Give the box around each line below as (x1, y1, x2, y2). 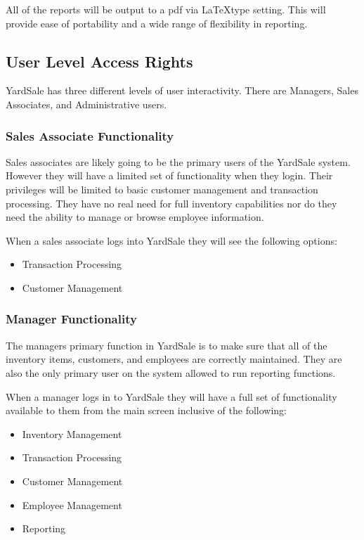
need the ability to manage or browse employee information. (6, 210, 264, 224)
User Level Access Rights (6, 50, 193, 72)
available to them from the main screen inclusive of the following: (6, 403, 287, 418)
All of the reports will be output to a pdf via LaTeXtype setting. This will (6, 2, 326, 16)
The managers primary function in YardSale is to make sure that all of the (6, 337, 327, 352)
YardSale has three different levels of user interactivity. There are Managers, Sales (6, 83, 358, 98)
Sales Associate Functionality (6, 127, 174, 144)
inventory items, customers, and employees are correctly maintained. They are (6, 352, 342, 366)
